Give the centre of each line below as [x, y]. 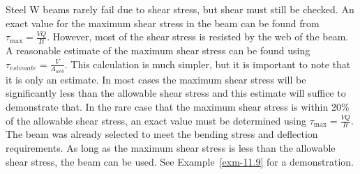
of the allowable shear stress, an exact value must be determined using [156, 120]
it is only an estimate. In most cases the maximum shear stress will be [156, 79]
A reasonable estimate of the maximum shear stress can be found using [158, 50]
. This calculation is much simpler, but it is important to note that [208, 64]
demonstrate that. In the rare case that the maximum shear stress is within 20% [178, 107]
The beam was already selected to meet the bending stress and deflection [162, 134]
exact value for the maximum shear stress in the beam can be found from [163, 23]
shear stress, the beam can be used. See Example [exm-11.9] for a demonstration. [180, 161]
